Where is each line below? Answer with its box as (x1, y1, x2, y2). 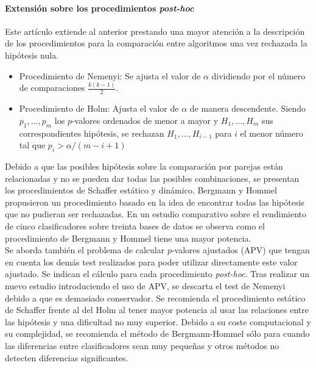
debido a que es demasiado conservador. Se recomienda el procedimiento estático (5, 291, 306, 304)
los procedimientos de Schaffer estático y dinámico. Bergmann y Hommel (5, 184, 277, 197)
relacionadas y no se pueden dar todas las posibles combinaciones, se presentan (5, 171, 300, 184)
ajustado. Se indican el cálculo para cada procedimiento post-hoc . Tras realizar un (5, 267, 310, 280)
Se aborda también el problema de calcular (5, 244, 165, 256)
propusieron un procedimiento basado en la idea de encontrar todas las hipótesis (5, 195, 304, 208)
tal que (19, 139, 46, 151)
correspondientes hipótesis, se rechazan (19, 126, 164, 139)
